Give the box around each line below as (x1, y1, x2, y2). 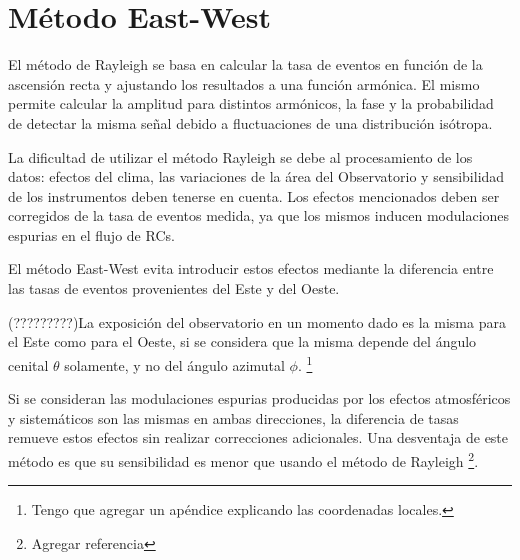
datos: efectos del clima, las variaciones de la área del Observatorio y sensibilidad (8, 166, 505, 187)
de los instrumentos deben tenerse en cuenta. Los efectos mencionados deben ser (8, 185, 500, 206)
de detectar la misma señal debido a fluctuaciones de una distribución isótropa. (8, 112, 493, 133)
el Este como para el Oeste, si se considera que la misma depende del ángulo (8, 331, 477, 352)
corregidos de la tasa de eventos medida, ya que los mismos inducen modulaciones (8, 205, 510, 226)
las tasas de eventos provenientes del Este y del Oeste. (8, 278, 340, 299)
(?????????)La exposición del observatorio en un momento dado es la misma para (8, 311, 506, 332)
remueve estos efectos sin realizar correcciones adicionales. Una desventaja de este (8, 427, 509, 448)
